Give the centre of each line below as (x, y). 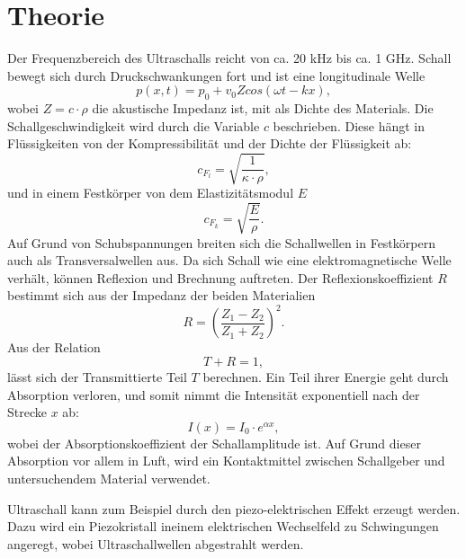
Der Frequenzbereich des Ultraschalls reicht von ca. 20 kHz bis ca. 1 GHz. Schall (229, 58)
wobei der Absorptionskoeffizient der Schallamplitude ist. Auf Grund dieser (214, 443)
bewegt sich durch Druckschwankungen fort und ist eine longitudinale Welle (216, 75)
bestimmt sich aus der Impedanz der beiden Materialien (161, 295)
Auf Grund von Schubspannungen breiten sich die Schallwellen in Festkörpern (221, 242)
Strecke (27, 412)
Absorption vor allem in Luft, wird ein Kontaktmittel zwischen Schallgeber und (226, 461)
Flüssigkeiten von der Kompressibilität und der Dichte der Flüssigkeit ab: (210, 143)
